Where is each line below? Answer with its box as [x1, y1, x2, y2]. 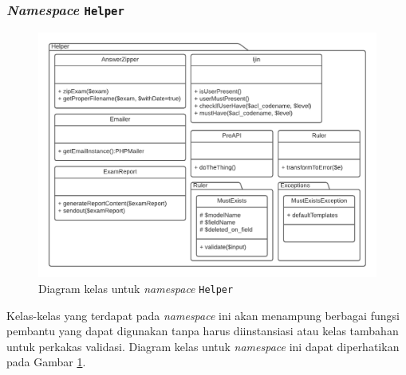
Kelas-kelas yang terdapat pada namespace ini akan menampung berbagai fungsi [6, 307, 400, 323]
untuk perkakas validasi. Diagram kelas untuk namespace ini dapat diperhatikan [6, 338, 400, 354]
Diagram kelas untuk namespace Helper [38, 280, 234, 297]
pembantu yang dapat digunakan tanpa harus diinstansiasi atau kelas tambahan [6, 322, 399, 339]
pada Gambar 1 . [6, 354, 86, 370]
